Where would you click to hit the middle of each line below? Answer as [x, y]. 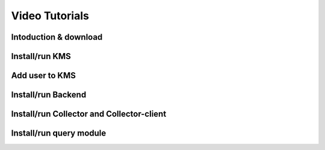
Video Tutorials [50, 16]
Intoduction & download [57, 37]
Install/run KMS [41, 56]
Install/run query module [59, 133]
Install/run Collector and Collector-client [89, 114]
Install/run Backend [49, 95]
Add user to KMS [44, 76]
